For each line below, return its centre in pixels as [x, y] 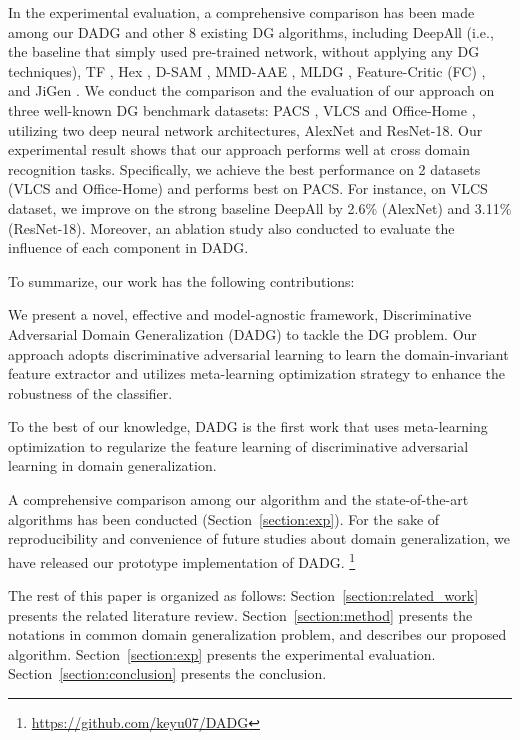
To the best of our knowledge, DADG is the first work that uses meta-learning [248, 426]
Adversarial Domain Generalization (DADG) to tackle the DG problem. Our [242, 333]
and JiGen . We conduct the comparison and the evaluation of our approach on [251, 90]
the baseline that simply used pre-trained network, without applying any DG [244, 51]
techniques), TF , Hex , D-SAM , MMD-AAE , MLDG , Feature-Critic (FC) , [247, 70]
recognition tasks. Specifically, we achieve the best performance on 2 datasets [244, 168]
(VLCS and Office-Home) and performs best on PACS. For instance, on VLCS [248, 188]
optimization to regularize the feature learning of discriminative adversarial [238, 445]
